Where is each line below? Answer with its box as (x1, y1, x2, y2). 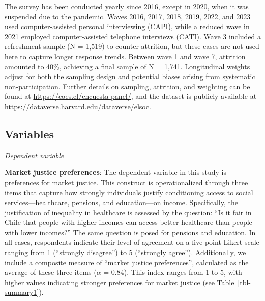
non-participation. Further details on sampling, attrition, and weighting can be (5, 81, 250, 91)
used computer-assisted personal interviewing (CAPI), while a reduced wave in (5, 21, 250, 32)
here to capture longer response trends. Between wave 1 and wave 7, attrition (5, 51, 246, 61)
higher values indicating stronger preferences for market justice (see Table (5, 277, 234, 287)
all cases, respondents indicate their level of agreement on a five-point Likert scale (5, 237, 259, 247)
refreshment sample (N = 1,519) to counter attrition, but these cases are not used (5, 41, 259, 52)
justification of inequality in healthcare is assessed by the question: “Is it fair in (5, 207, 252, 217)
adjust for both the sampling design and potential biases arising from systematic (5, 71, 255, 82)
